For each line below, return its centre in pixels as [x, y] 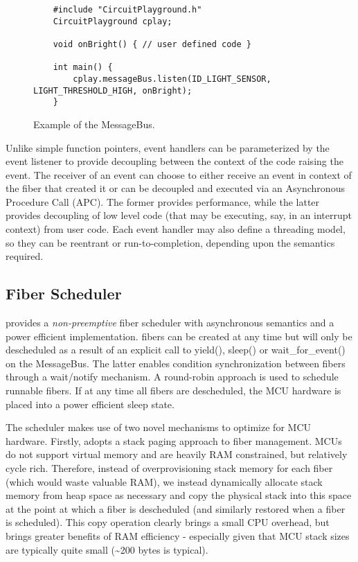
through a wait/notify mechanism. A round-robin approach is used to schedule [172, 377]
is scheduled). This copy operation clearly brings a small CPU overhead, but [168, 522]
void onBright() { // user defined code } [152, 44]
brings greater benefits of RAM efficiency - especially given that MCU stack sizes [178, 535]
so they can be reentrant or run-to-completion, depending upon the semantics [170, 242]
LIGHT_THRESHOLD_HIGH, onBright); [113, 90]
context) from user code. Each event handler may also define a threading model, [176, 229]
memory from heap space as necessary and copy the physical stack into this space [179, 495]
